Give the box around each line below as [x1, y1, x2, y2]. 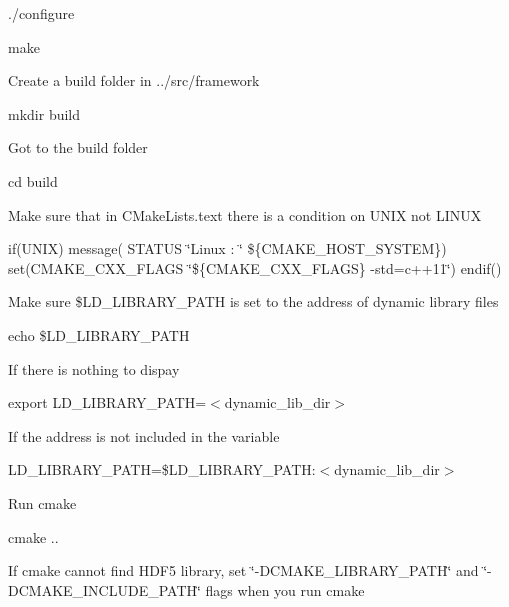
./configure [8, 3, 75, 23]
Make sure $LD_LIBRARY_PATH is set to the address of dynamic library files [8, 291, 499, 312]
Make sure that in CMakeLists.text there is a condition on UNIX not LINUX [8, 204, 482, 225]
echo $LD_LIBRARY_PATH [8, 324, 190, 345]
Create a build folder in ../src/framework [8, 70, 260, 91]
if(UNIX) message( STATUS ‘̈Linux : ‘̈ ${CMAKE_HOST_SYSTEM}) [8, 238, 447, 259]
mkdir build [8, 103, 81, 124]
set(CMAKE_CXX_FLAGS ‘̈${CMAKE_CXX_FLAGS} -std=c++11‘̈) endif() [8, 257, 502, 278]
